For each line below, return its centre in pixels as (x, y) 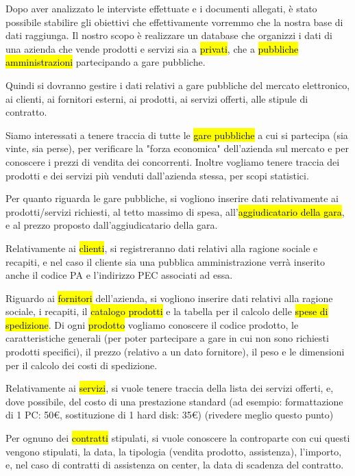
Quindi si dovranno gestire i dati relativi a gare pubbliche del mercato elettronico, (178, 85)
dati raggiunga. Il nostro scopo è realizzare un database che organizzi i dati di (169, 35)
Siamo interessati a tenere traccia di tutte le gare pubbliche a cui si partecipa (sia (177, 135)
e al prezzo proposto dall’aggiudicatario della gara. (112, 225)
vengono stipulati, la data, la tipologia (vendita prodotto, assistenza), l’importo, (174, 451)
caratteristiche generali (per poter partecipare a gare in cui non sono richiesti (167, 338)
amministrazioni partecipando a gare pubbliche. (106, 62)
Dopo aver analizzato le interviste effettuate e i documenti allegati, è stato (161, 8)
